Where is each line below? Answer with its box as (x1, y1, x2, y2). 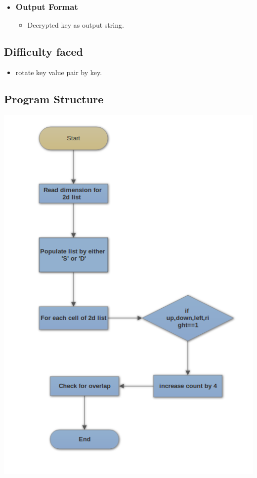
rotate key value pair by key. (15, 67, 102, 78)
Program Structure (4, 91, 104, 106)
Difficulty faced (4, 44, 84, 59)
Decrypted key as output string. (27, 20, 124, 30)
